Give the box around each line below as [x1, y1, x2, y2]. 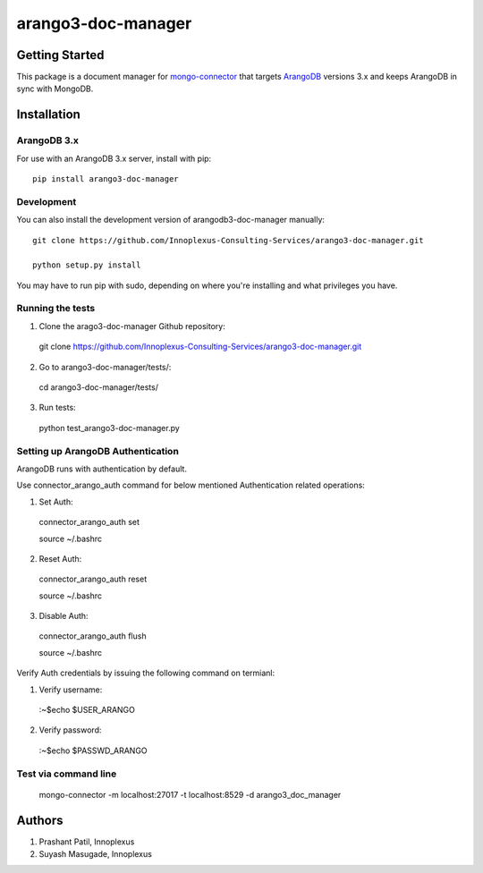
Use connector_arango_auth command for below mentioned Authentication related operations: [16, 479, 366, 491]
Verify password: [38, 725, 102, 735]
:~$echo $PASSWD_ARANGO [38, 745, 148, 756]
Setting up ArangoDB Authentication [16, 445, 179, 457]
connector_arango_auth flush [38, 631, 147, 641]
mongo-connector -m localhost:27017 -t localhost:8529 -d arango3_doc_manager [38, 789, 342, 800]
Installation [16, 107, 80, 123]
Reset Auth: [38, 553, 82, 564]
